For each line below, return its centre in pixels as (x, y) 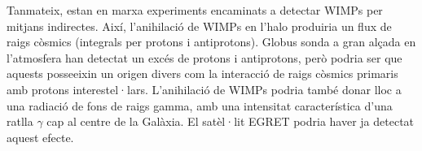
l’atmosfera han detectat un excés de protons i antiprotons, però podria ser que (204, 57)
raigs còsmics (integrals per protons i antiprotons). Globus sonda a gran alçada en (211, 42)
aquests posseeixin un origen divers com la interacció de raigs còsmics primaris (202, 73)
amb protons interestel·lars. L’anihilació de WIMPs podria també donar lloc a (204, 89)
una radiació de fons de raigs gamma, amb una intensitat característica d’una (200, 105)
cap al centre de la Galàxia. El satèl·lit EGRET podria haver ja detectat (231, 121)
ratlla (20, 121)
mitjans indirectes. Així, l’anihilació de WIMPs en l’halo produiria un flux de (199, 26)
